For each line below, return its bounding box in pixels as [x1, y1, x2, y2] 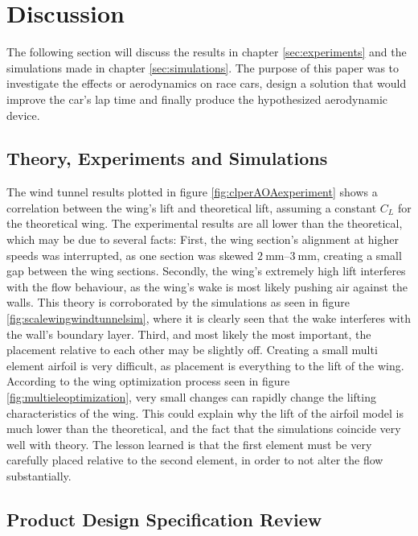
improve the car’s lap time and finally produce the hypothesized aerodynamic [6, 90, 387, 107]
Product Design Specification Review [6, 506, 322, 531]
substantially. [6, 467, 72, 484]
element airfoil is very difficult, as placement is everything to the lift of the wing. [6, 357, 404, 373]
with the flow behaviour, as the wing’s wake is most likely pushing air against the [6, 278, 408, 295]
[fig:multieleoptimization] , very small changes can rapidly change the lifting [6, 389, 376, 406]
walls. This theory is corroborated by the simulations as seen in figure [6, 294, 350, 311]
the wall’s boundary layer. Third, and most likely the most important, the [6, 325, 371, 342]
